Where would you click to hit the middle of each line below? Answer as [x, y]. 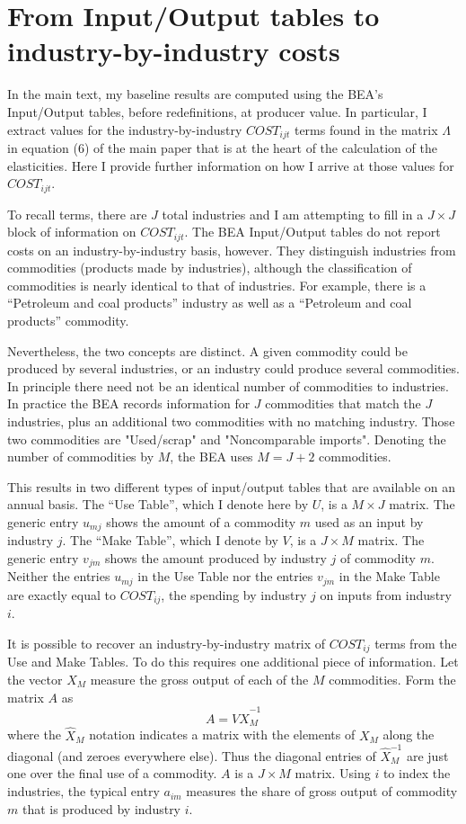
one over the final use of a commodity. [112, 773]
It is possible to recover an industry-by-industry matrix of [167, 643]
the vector [35, 679]
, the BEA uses [211, 457]
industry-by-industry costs [174, 51]
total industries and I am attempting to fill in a [293, 214]
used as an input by [369, 521]
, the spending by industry [234, 594]
